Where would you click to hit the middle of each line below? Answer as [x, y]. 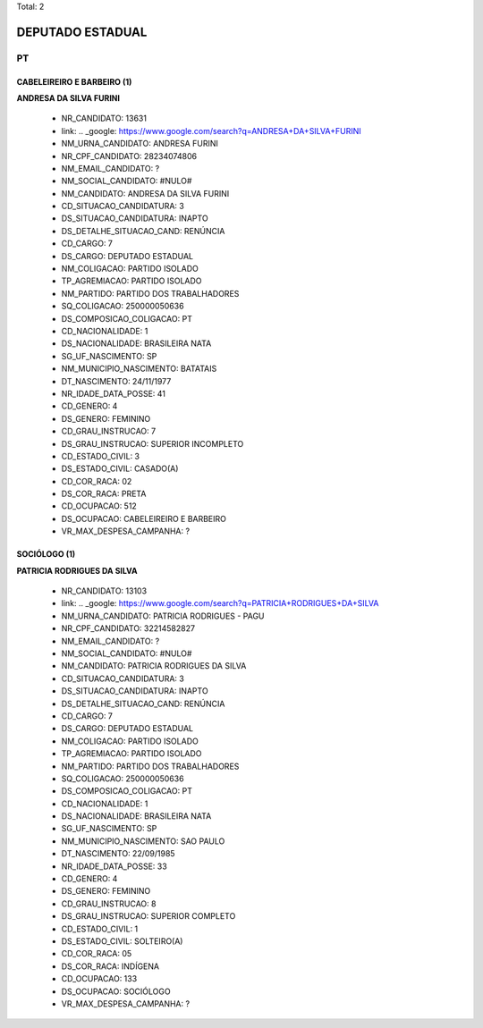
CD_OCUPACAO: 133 [99, 979]
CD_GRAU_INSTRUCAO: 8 [109, 904]
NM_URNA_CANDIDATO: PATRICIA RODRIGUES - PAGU [163, 616]
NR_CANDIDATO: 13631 [104, 118]
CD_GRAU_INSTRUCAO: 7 [109, 431]
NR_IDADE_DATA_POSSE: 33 [114, 866]
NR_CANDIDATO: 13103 [104, 591]
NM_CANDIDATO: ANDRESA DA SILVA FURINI [145, 193]
